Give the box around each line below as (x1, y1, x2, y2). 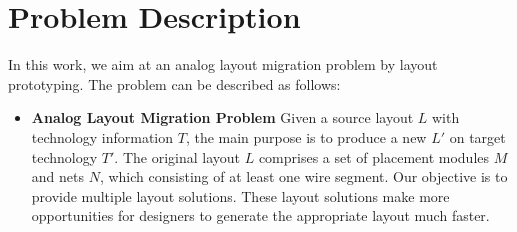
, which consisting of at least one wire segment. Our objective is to (99, 166, 508, 187)
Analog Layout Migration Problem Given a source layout (31, 107, 414, 128)
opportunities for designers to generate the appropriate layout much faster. (31, 205, 490, 226)
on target (449, 126, 506, 147)
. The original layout (114, 146, 241, 167)
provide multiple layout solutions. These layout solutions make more (31, 185, 450, 206)
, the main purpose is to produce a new (185, 126, 427, 147)
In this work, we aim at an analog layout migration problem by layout (8, 54, 438, 75)
